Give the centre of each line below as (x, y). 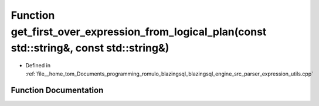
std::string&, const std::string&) (90, 48)
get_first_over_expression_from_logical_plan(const (139, 32)
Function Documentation (57, 90)
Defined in (38, 66)
